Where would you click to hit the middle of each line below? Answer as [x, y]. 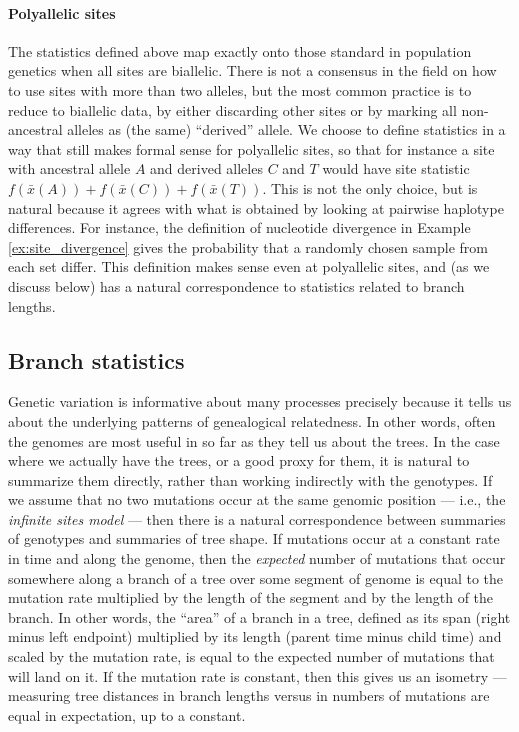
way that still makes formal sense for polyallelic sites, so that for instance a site [251, 148]
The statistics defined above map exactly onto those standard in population [240, 50]
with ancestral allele [69, 168]
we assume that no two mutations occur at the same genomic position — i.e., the [257, 499]
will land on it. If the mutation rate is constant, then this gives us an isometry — [257, 675]
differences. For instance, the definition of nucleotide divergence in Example [239, 227]
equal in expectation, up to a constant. [127, 714]
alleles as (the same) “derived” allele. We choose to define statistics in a [286, 129]
